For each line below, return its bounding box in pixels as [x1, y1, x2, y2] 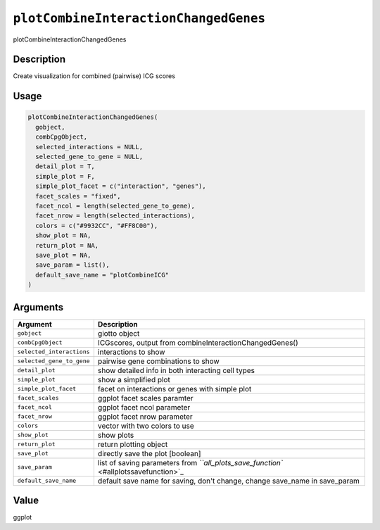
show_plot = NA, [35, 232, 91, 239]
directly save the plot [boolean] [97, 448, 201, 458]
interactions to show [97, 347, 165, 357]
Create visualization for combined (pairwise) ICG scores [13, 72, 176, 80]
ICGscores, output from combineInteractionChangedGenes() [97, 338, 298, 348]
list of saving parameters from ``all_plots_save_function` [97, 458, 284, 467]
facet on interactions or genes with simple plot [97, 384, 252, 393]
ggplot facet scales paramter [97, 393, 194, 403]
